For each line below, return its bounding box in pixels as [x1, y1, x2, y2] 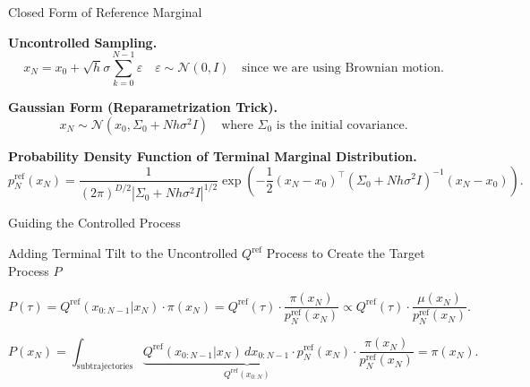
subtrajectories [76, 362, 133, 372]
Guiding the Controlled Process [8, 213, 181, 232]
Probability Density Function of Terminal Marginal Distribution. [8, 146, 417, 165]
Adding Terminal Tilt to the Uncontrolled [8, 244, 238, 262]
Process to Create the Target [266, 244, 425, 262]
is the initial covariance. [276, 118, 408, 132]
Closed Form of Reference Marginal [8, 3, 202, 21]
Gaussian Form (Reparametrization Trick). [8, 98, 278, 116]
